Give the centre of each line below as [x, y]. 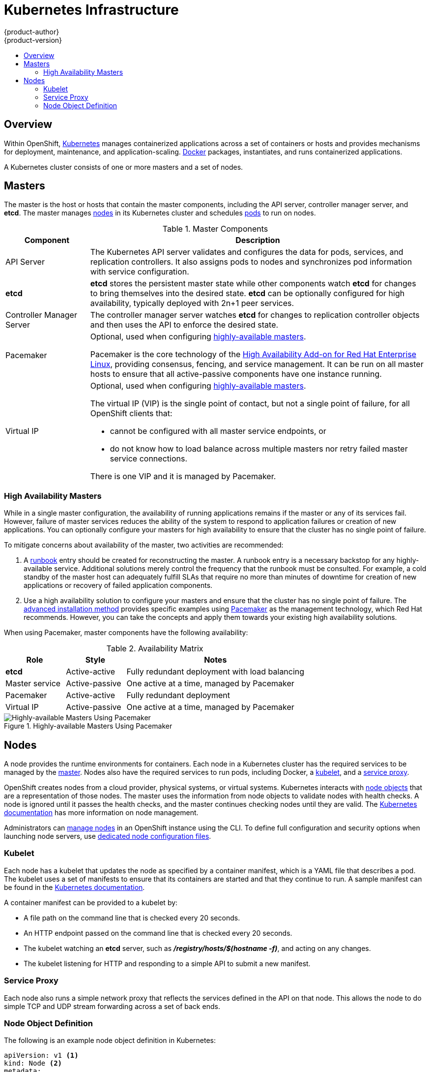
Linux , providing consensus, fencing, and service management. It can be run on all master [257, 364]
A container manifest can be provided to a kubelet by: [91, 902]
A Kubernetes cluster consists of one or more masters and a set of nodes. [124, 167]
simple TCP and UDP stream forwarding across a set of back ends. [112, 1006]
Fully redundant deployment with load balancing [215, 672]
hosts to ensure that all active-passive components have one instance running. [236, 374]
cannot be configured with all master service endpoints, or [218, 431]
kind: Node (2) [33, 1063]
